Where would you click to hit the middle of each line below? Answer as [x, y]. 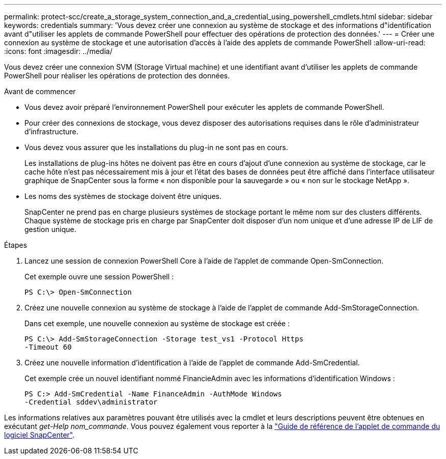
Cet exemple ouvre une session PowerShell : [99, 277]
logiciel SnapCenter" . [39, 435]
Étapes [16, 245]
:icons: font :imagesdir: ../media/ [58, 51]
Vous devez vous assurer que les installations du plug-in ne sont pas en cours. [156, 147]
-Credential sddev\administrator [91, 402]
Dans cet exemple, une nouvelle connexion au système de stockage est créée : [157, 323]
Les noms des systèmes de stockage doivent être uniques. [123, 196]
